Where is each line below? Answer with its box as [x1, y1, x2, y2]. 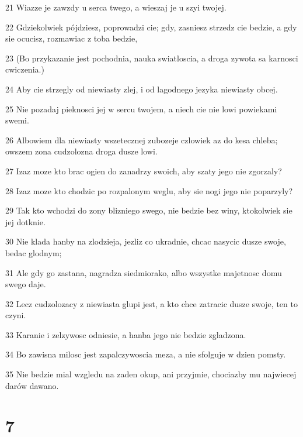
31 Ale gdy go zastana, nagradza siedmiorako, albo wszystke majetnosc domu [5, 266, 282, 278]
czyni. [5, 309, 26, 321]
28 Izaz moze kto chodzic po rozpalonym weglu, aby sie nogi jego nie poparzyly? [5, 184, 293, 197]
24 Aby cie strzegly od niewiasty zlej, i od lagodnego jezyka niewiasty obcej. [5, 82, 278, 95]
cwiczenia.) [5, 63, 44, 75]
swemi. [5, 114, 29, 126]
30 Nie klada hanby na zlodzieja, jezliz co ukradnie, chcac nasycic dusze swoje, [5, 235, 286, 247]
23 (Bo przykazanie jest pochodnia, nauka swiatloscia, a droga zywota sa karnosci [5, 51, 298, 64]
